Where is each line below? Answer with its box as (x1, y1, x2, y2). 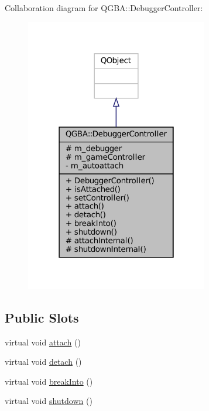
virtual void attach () (5, 335, 81, 348)
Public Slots (5, 308, 79, 326)
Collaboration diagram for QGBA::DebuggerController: (5, 2, 203, 13)
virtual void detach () (5, 355, 82, 368)
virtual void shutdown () (5, 395, 92, 407)
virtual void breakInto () (5, 375, 93, 387)
